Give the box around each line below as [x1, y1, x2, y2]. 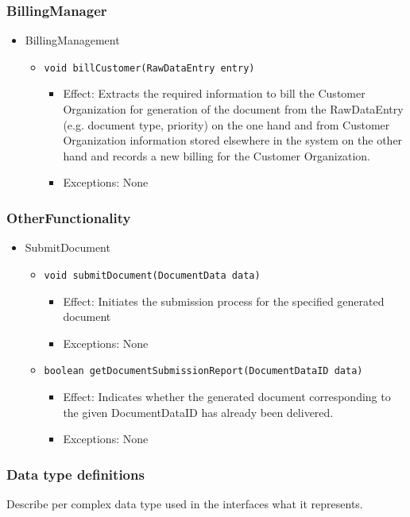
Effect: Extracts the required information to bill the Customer [63, 85, 366, 102]
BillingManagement [25, 32, 120, 48]
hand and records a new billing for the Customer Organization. [63, 147, 370, 164]
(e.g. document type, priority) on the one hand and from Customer [63, 116, 390, 133]
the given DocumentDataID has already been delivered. [63, 403, 334, 420]
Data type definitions [6, 464, 145, 484]
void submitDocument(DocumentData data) [44, 269, 261, 281]
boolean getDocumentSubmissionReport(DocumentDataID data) [44, 365, 363, 377]
